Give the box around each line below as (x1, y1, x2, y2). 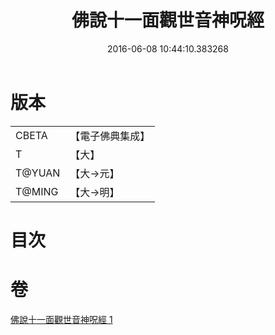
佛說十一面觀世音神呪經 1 (10, 313, 113, 325)
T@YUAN (15, 166, 61, 180)
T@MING (15, 184, 59, 198)
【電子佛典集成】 (69, 129, 151, 143)
